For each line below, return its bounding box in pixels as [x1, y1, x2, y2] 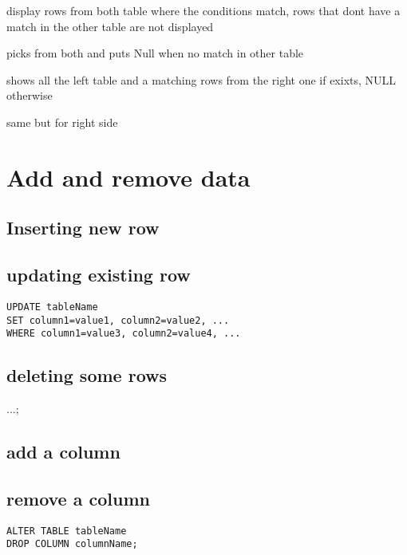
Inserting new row [6, 215, 160, 240]
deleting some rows [6, 363, 168, 388]
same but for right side [6, 113, 118, 130]
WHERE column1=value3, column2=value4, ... [6, 328, 241, 340]
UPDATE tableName [6, 301, 98, 313]
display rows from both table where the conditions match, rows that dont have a [6, 2, 401, 18]
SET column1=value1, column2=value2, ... [6, 314, 230, 326]
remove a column [6, 486, 150, 510]
